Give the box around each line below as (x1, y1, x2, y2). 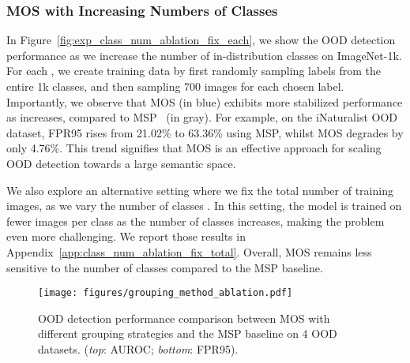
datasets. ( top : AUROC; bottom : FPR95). (38, 340, 239, 357)
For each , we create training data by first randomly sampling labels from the (6, 62, 381, 79)
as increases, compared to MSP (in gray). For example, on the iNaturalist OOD (6, 109, 397, 125)
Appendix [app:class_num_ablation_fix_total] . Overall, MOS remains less (6, 243, 372, 260)
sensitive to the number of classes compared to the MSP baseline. (6, 259, 323, 275)
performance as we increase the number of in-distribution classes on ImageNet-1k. (6, 47, 402, 63)
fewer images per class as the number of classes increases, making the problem (6, 212, 385, 229)
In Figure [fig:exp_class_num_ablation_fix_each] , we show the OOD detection (6, 32, 396, 48)
